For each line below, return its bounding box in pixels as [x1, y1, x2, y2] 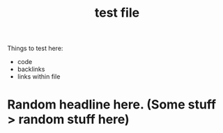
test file [94, 5, 140, 21]
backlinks [17, 65, 45, 74]
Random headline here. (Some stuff [7, 97, 217, 113]
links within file [17, 72, 61, 81]
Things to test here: [7, 44, 63, 53]
